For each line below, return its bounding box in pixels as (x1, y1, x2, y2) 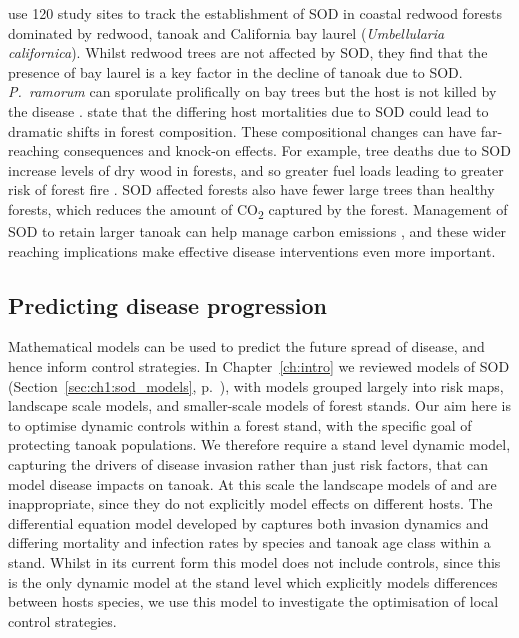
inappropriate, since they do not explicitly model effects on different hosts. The (8, 493, 493, 514)
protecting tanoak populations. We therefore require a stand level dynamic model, (8, 434, 511, 455)
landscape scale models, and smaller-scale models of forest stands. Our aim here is (8, 395, 511, 416)
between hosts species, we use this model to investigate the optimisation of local (8, 591, 499, 612)
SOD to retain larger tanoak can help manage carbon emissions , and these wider (8, 221, 507, 242)
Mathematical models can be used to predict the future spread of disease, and (8, 336, 485, 357)
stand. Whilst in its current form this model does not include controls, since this (8, 551, 501, 572)
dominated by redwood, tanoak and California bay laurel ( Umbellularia (8, 22, 445, 43)
